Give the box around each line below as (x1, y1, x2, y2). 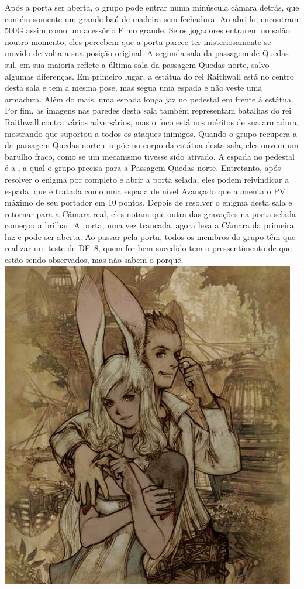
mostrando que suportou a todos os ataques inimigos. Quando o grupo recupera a (5, 127, 298, 139)
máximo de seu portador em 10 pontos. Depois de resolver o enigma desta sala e (5, 196, 292, 208)
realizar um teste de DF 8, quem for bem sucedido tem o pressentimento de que (5, 242, 292, 254)
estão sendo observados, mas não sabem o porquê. (5, 254, 184, 266)
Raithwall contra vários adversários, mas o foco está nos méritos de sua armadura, (5, 115, 299, 128)
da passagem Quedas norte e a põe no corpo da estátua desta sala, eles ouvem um (5, 139, 299, 151)
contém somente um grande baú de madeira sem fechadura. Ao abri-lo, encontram (5, 12, 299, 25)
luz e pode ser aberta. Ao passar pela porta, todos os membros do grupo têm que (5, 230, 296, 242)
